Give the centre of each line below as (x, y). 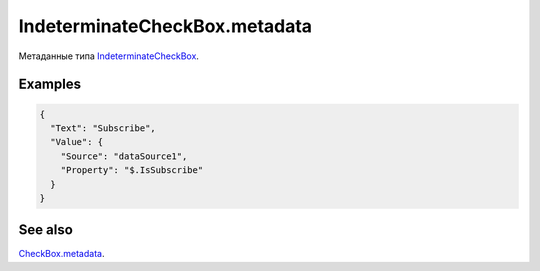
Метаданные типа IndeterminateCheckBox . (109, 56)
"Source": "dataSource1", (124, 156)
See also (46, 230)
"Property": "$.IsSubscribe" (132, 170)
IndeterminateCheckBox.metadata (165, 26)
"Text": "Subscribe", (103, 128)
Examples (50, 84)
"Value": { (77, 142)
